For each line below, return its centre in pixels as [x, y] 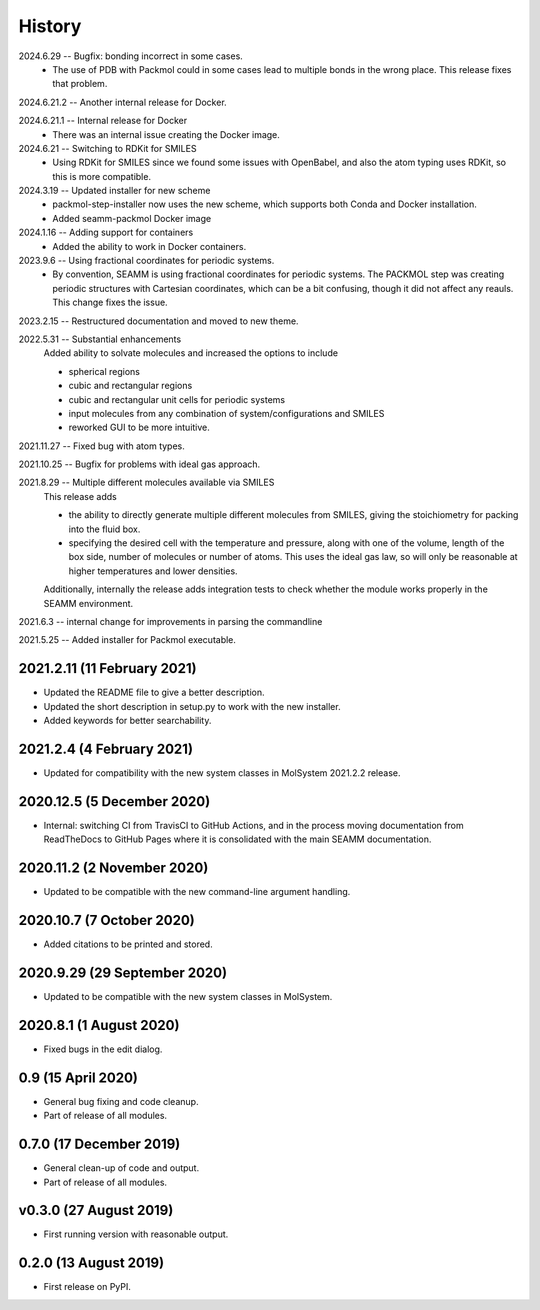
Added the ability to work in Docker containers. [149, 246]
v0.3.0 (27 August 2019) [96, 1210]
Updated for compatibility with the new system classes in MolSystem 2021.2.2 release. [222, 772]
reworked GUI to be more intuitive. [139, 427]
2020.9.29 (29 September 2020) [123, 972]
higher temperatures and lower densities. [153, 571]
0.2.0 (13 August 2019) [91, 1263]
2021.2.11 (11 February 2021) [107, 668]
